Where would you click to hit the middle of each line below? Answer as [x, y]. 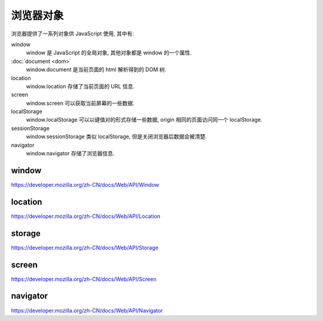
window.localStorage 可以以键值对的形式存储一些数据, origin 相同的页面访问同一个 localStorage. [144, 120]
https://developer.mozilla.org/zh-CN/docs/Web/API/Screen [84, 279]
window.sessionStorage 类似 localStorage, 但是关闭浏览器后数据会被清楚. [117, 137]
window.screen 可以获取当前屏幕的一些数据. [80, 103]
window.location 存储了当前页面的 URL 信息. [80, 86]
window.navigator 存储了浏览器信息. [70, 153]
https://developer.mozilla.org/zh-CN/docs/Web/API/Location [86, 216]
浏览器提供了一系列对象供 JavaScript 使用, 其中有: [73, 34]
